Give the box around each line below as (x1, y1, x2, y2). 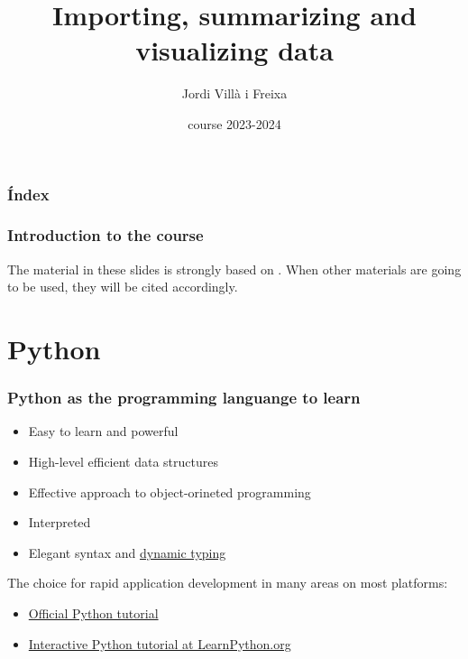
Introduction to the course (7, 224, 204, 246)
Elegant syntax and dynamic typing (28, 543, 226, 562)
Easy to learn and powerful (28, 422, 179, 441)
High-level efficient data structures (28, 452, 219, 471)
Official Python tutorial (28, 603, 159, 622)
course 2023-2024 (188, 114, 281, 133)
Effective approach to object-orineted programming (28, 482, 311, 501)
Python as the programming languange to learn (7, 386, 361, 409)
